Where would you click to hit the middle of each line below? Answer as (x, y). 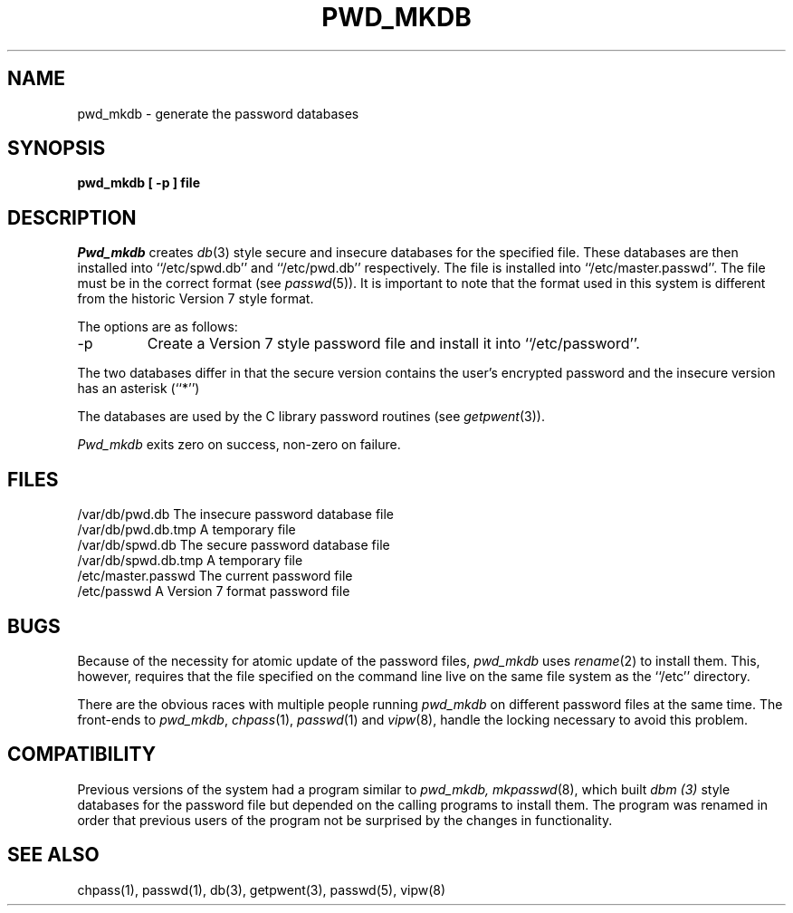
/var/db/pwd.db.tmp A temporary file (186, 530)
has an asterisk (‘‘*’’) (139, 389)
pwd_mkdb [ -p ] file (139, 183)
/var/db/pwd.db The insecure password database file (236, 514)
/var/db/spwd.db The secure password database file (234, 545)
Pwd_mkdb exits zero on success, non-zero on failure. (239, 445)
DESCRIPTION (72, 217)
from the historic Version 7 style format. (196, 299)
